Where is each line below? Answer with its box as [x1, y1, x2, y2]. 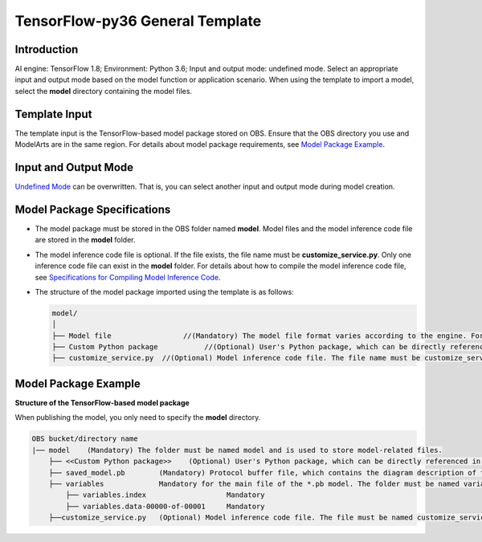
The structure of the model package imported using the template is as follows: [35, 287, 295, 296]
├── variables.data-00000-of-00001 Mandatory [65, 502, 265, 511]
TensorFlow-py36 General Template [14, 12, 262, 30]
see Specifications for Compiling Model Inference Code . [35, 272, 221, 282]
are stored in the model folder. [35, 235, 136, 245]
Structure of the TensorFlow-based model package [14, 397, 190, 407]
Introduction [14, 43, 79, 56]
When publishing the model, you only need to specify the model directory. [14, 413, 261, 422]
